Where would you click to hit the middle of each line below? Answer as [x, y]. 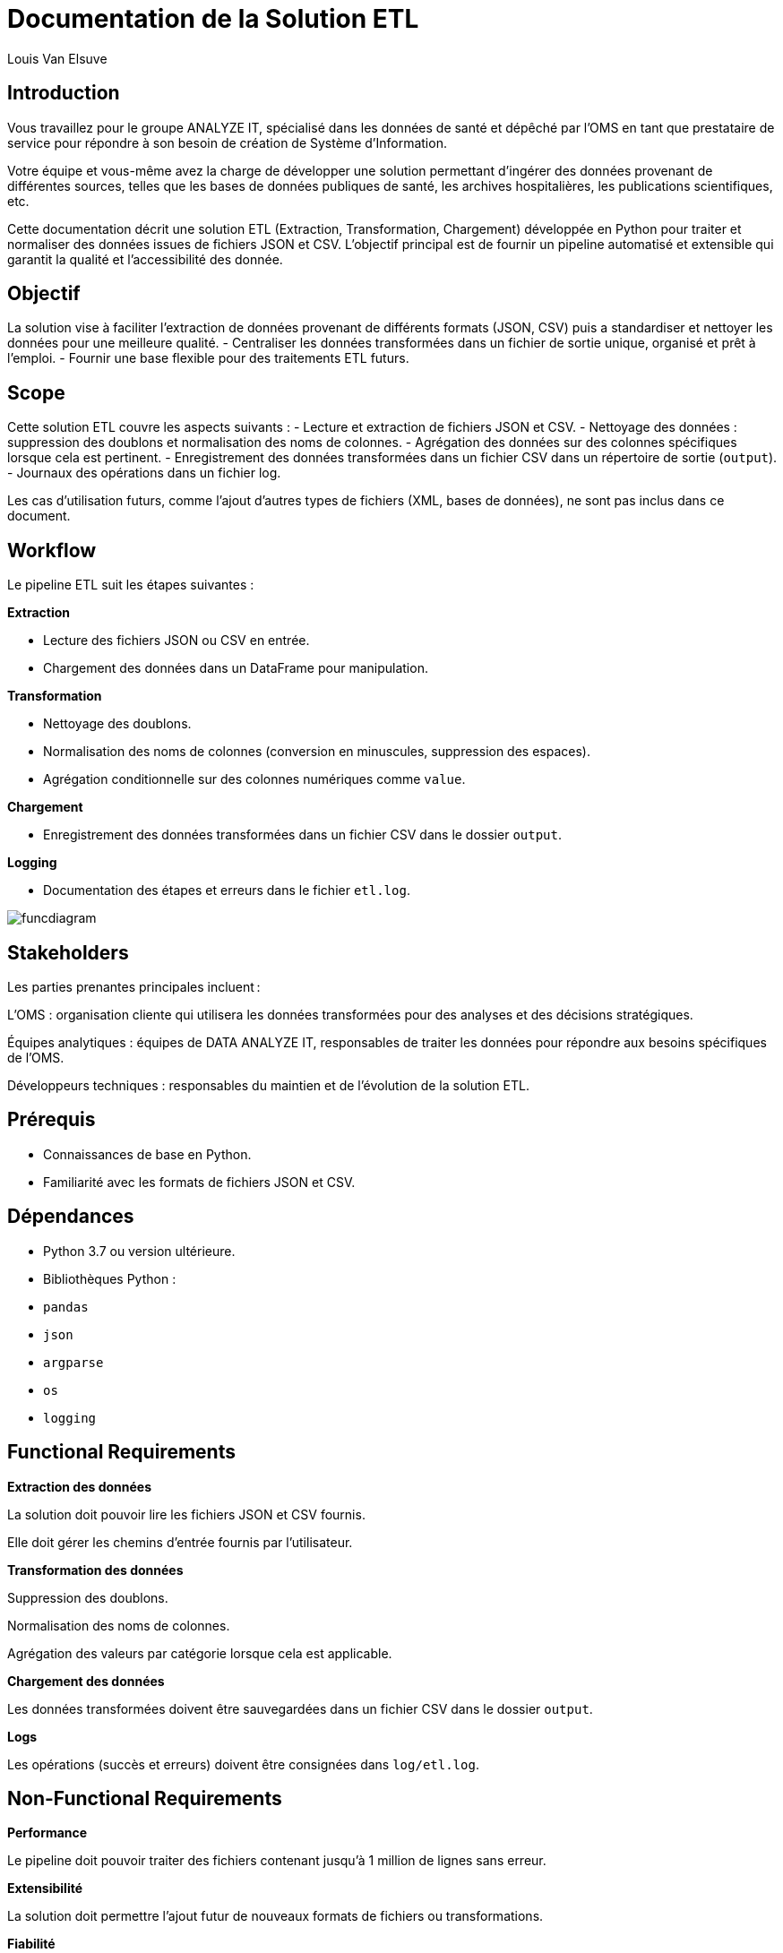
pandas [66, 1307]
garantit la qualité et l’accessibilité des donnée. [145, 259]
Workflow [52, 550]
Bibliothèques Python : [110, 1278]
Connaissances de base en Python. [147, 1154]
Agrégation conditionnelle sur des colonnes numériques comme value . [254, 779]
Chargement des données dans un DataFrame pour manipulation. [236, 668]
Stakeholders [68, 952]
